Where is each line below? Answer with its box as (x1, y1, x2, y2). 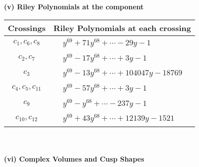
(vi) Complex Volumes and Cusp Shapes (4, 153, 144, 164)
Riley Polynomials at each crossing (53, 22, 191, 33)
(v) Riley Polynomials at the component (4, 1, 144, 11)
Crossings (8, 22, 46, 33)
